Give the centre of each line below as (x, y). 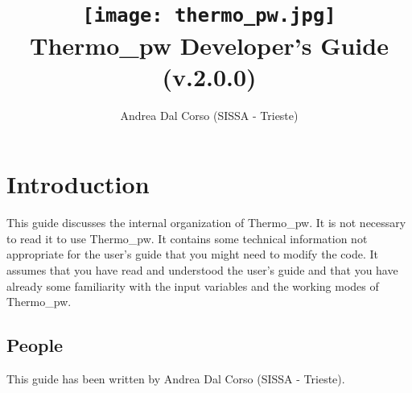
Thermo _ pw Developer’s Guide (209, 45)
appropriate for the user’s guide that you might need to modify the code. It (192, 254)
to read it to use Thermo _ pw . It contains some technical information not (187, 238)
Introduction (78, 184)
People (35, 345)
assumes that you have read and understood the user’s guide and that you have (202, 269)
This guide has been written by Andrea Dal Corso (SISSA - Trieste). (176, 378)
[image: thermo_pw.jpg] (209, 16)
